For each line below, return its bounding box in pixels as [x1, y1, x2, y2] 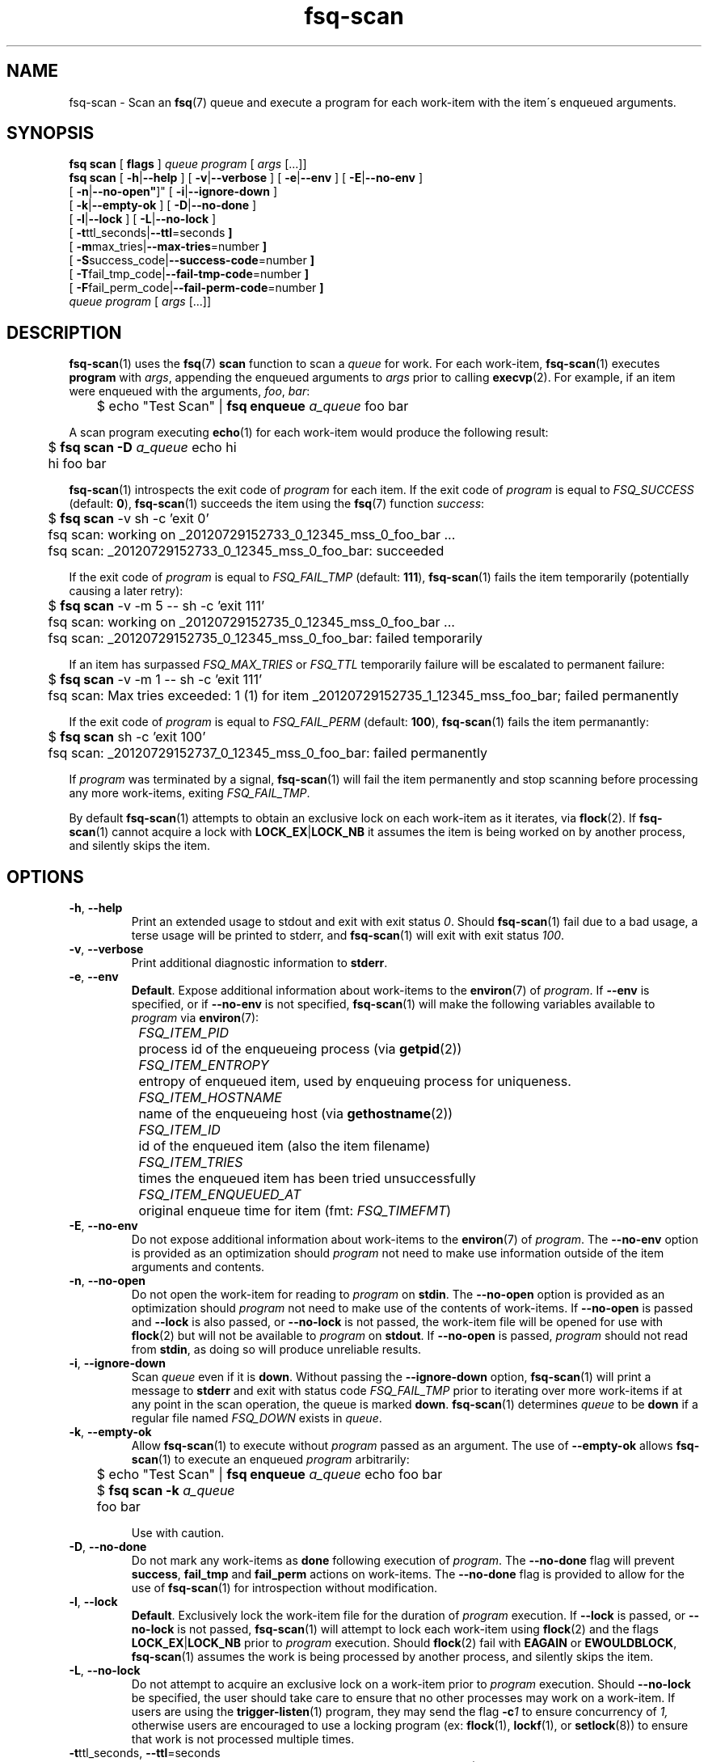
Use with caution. [131, 1526, 225, 1540]
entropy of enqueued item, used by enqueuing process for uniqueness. [138, 1073, 571, 1090]
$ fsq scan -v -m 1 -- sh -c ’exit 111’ [48, 671, 263, 688]
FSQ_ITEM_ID [138, 1122, 221, 1139]
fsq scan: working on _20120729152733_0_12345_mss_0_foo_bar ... [48, 526, 456, 543]
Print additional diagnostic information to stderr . [131, 956, 388, 970]
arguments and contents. [131, 1260, 265, 1274]
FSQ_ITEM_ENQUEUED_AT [138, 1186, 301, 1203]
